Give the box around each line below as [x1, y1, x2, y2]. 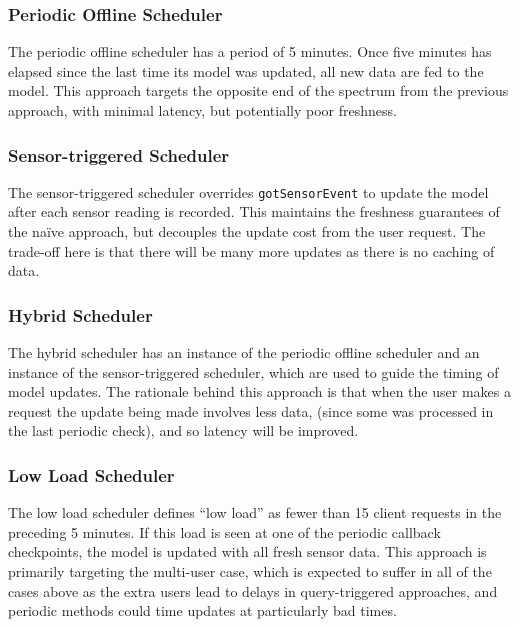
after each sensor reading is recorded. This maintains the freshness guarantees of [8, 201, 500, 222]
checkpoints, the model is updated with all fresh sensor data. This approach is [8, 541, 487, 562]
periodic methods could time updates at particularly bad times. [8, 600, 397, 621]
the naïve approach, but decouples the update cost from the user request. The [8, 221, 486, 242]
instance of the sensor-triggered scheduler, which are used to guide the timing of [8, 361, 499, 382]
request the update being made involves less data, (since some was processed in [8, 400, 494, 421]
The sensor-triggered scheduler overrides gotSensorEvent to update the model [8, 181, 489, 202]
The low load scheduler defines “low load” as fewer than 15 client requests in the [8, 502, 502, 523]
